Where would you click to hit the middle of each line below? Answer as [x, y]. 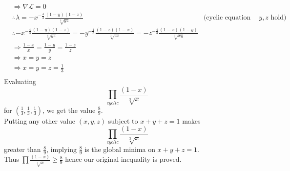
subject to [123, 120]
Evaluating [20, 81]
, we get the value [69, 110]
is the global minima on [120, 149]
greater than [22, 149]
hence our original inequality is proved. [123, 159]
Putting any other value [40, 120]
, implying [62, 149]
